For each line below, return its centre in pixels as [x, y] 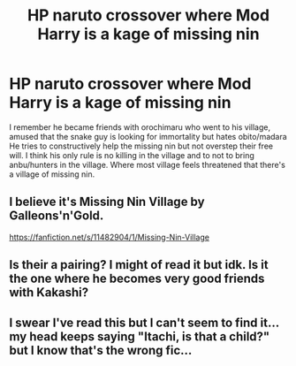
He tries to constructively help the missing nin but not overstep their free [141, 146]
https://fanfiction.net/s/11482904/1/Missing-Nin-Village [110, 237]
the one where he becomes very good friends [137, 279]
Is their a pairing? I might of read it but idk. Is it [139, 265]
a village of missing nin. [52, 174]
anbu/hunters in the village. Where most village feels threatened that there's [147, 164]
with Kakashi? [49, 293]
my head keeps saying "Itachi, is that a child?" [140, 336]
